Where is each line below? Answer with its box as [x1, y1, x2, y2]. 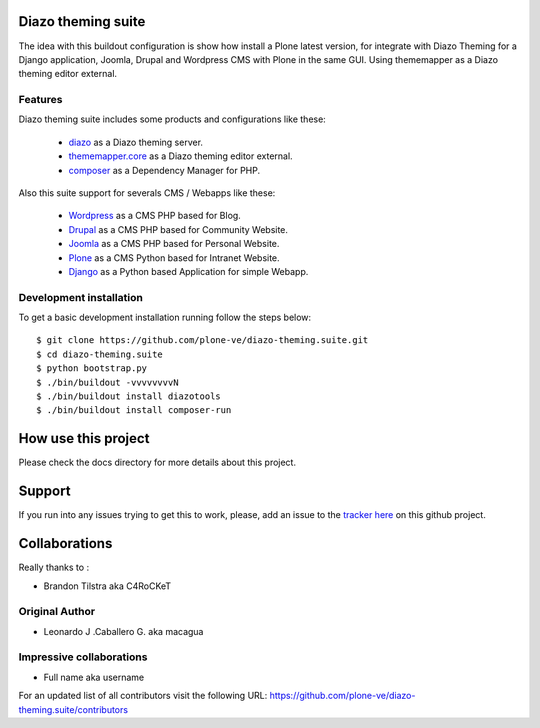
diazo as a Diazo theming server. [68, 136, 204, 148]
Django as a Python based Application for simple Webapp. [68, 265, 309, 277]
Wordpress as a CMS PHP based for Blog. [68, 210, 242, 222]
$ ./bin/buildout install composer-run [36, 405, 232, 416]
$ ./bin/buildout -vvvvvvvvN [36, 376, 179, 388]
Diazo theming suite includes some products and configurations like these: [18, 113, 327, 125]
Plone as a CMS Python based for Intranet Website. [68, 251, 280, 264]
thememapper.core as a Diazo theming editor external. [68, 150, 294, 162]
